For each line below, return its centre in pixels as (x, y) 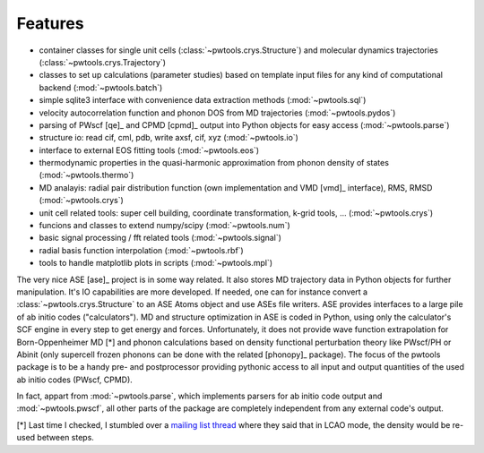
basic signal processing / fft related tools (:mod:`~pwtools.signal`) (160, 238)
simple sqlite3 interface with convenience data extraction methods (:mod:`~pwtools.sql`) (203, 100)
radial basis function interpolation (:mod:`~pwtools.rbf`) (141, 250)
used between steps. (55, 438)
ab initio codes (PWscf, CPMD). (75, 380)
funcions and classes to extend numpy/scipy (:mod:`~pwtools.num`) (164, 226)
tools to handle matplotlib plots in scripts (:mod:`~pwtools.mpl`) (156, 263)
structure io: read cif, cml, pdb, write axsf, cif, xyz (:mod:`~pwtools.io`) (169, 138)
